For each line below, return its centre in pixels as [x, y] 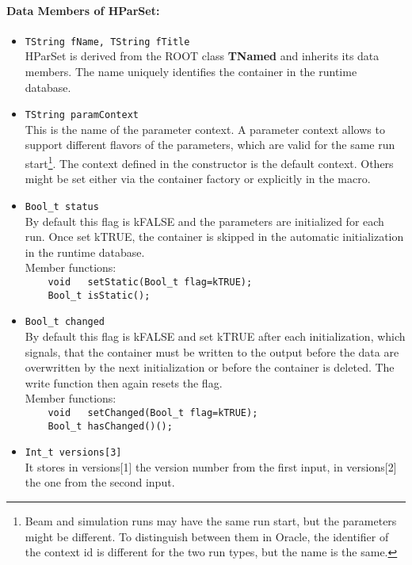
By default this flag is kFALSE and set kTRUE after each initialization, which [215, 336]
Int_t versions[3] [73, 453]
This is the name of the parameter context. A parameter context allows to [205, 129]
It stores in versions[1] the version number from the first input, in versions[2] [211, 466]
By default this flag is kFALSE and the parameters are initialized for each [204, 221]
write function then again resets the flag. [124, 382]
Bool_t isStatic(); [99, 295]
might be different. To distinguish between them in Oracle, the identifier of [207, 536]
